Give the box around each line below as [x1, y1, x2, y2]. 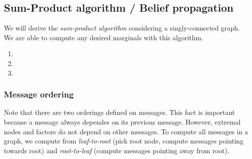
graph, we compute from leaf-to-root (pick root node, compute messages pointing [4, 136, 244, 146]
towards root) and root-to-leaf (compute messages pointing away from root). [4, 145, 230, 155]
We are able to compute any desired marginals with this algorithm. [4, 32, 204, 42]
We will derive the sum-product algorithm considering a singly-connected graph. [4, 23, 240, 33]
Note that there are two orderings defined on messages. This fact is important [4, 107, 235, 117]
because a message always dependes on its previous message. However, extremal [4, 116, 241, 127]
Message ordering [4, 88, 74, 100]
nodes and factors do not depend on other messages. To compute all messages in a [4, 126, 248, 136]
